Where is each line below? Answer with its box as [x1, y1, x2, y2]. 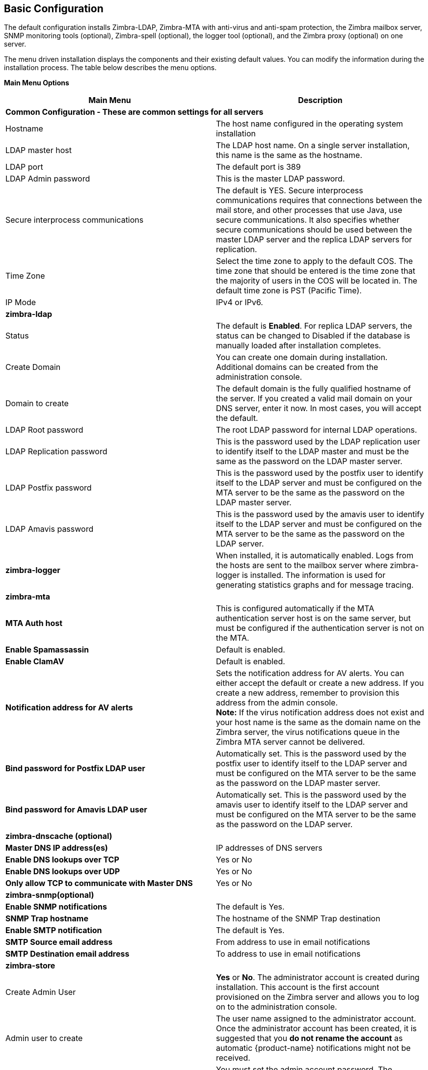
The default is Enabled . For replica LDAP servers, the [216, 321, 412, 331]
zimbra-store [5, 961, 55, 971]
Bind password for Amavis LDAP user [5, 805, 147, 815]
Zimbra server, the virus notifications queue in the [216, 727, 400, 737]
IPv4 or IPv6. [216, 297, 263, 308]
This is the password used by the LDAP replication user [216, 437, 420, 447]
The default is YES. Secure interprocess [216, 185, 363, 196]
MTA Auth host [5, 618, 63, 628]
